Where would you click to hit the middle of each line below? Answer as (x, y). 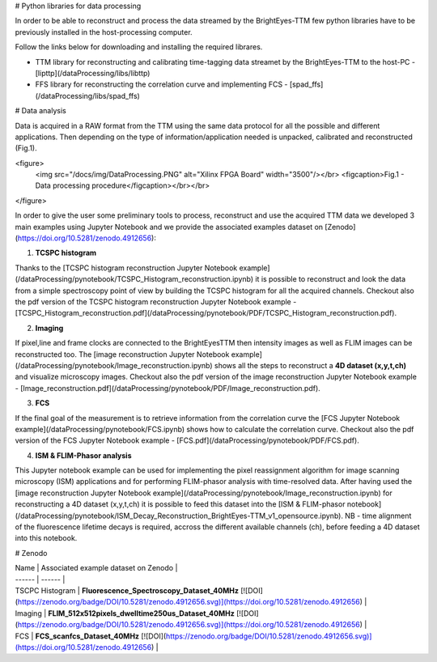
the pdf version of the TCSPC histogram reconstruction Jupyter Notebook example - (156, 301)
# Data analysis (40, 111)
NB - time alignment (378, 516)
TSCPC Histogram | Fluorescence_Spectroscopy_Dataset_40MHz (127, 590)
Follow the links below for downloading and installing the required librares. (139, 47)
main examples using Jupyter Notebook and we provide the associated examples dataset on (169, 227)
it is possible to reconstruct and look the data (331, 279)
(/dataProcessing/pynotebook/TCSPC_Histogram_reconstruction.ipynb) (134, 279)
